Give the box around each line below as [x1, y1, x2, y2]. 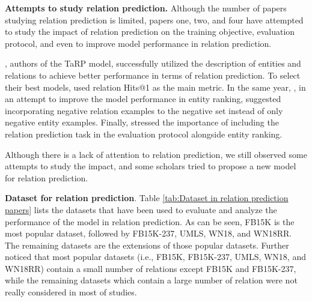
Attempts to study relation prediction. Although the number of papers [5, 2, 287, 14]
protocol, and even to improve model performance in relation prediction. [5, 37, 272, 49]
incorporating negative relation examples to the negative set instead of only [5, 104, 283, 116]
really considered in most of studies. [5, 286, 137, 298]
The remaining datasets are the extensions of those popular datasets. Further [5, 238, 289, 251]
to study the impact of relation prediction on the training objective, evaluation [5, 25, 295, 38]
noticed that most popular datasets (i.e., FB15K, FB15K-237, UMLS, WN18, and [5, 250, 306, 263]
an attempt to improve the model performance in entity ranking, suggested [5, 92, 281, 105]
